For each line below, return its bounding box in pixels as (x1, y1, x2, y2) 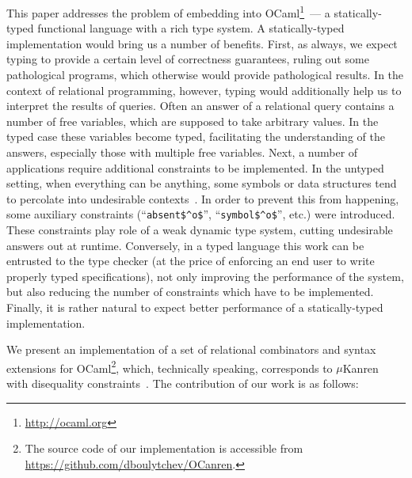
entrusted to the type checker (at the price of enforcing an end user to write (6, 252, 375, 269)
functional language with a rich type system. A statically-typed (37, 20, 345, 36)
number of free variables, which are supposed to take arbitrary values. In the (6, 112, 379, 129)
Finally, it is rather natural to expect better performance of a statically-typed (6, 299, 383, 315)
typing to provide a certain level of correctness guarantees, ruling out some (6, 51, 369, 67)
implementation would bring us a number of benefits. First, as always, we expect (6, 35, 398, 51)
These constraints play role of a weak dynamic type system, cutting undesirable (6, 222, 393, 238)
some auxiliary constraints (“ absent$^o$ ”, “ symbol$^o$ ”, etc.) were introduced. (6, 206, 395, 222)
